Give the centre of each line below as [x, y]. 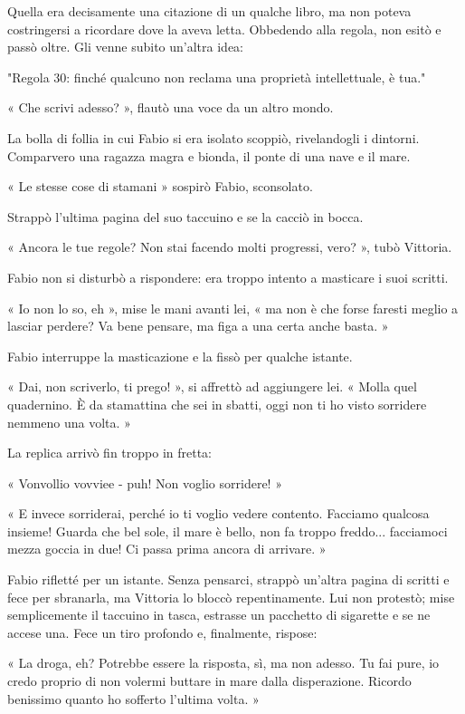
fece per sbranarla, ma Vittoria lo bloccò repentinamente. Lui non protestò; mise [231, 597]
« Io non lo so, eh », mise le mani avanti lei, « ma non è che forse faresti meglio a [233, 308]
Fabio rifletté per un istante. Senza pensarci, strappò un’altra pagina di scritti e [228, 579]
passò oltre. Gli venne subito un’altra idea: [125, 47]
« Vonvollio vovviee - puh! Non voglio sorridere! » [145, 482]
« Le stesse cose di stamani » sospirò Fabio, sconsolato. [160, 186]
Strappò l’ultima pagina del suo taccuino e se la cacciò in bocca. [185, 216]
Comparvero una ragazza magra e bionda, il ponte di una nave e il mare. [209, 155]
